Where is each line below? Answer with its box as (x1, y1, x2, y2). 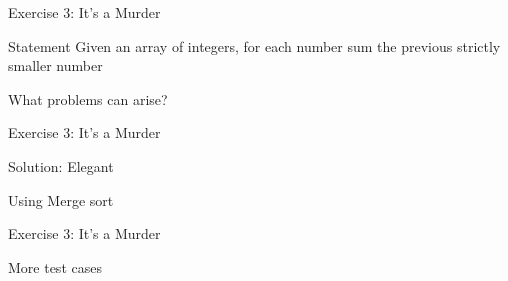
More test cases (8, 256, 102, 277)
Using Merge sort (8, 189, 114, 210)
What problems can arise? (8, 88, 168, 109)
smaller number (8, 55, 103, 76)
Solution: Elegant (8, 155, 114, 176)
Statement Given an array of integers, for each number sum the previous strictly (8, 35, 501, 56)
